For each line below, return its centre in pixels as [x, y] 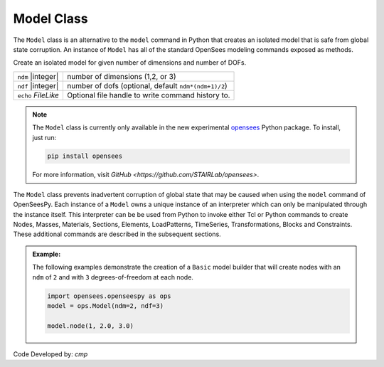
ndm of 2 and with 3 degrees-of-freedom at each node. [113, 277]
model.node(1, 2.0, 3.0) [91, 326]
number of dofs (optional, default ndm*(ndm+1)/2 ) [147, 85]
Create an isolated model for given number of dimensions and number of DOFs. [130, 63]
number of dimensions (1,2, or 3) [122, 76]
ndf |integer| [38, 85]
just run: [44, 137]
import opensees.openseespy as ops [109, 296]
